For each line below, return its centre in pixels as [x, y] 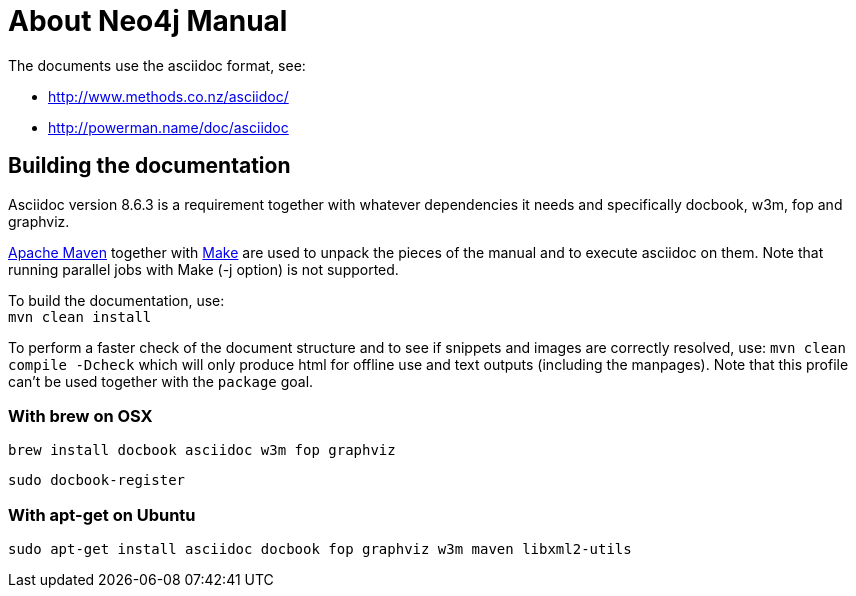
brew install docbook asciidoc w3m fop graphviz [202, 450]
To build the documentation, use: [116, 300]
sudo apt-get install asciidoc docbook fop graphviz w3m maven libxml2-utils [320, 549]
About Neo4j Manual [148, 21]
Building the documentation [149, 166]
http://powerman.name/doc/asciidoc [168, 127]
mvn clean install [80, 316]
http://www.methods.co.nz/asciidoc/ [168, 96]
